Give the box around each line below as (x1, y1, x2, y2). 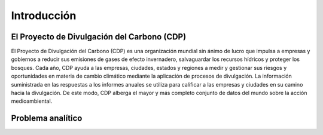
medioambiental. (11, 97, 53, 105)
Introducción (11, 9, 77, 22)
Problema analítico (11, 113, 83, 124)
